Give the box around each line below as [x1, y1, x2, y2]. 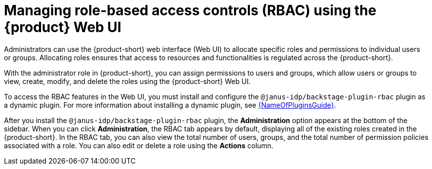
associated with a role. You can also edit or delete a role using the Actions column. [4, 141, 274, 150]
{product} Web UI [4, 19, 121, 36]
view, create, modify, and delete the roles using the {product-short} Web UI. [4, 77, 251, 85]
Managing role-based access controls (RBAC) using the [4, 2, 377, 19]
